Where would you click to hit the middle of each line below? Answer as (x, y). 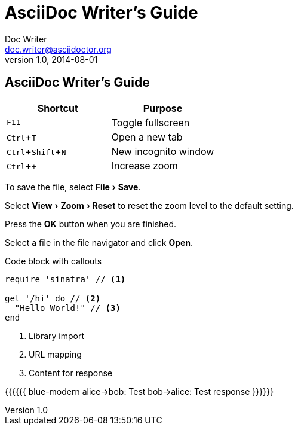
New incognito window (163, 151)
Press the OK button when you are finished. (91, 224)
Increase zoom (145, 165)
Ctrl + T (21, 137)
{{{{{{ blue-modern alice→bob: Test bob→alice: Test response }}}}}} (139, 391)
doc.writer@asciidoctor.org (58, 49)
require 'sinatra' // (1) (65, 279)
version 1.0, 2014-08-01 (51, 59)
